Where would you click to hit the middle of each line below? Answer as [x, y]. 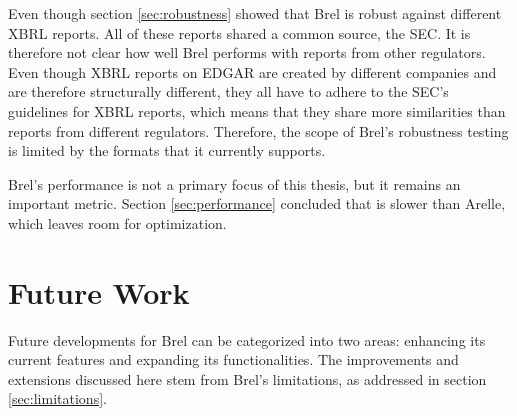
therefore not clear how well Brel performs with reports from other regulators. [247, 52]
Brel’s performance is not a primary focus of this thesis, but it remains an [234, 183]
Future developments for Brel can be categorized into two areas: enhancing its [247, 339]
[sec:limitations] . [57, 398]
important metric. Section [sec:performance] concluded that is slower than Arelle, [257, 203]
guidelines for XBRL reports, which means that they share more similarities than [257, 110]
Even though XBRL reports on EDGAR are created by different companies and [252, 71]
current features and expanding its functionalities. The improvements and [233, 359]
